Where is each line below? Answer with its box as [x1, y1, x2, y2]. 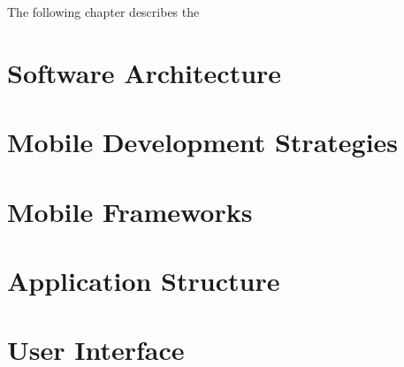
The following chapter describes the [7, 3, 200, 20]
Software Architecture [7, 54, 282, 90]
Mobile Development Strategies [7, 124, 399, 160]
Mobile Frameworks [7, 193, 253, 229]
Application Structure [7, 262, 280, 298]
